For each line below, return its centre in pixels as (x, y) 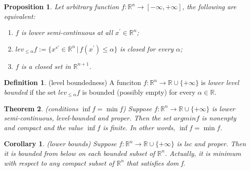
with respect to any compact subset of (59, 162)
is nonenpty (219, 118)
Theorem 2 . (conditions (41, 108)
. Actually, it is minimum (203, 153)
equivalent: (20, 16)
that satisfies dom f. (156, 162)
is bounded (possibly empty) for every (139, 92)
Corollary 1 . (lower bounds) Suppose (60, 144)
